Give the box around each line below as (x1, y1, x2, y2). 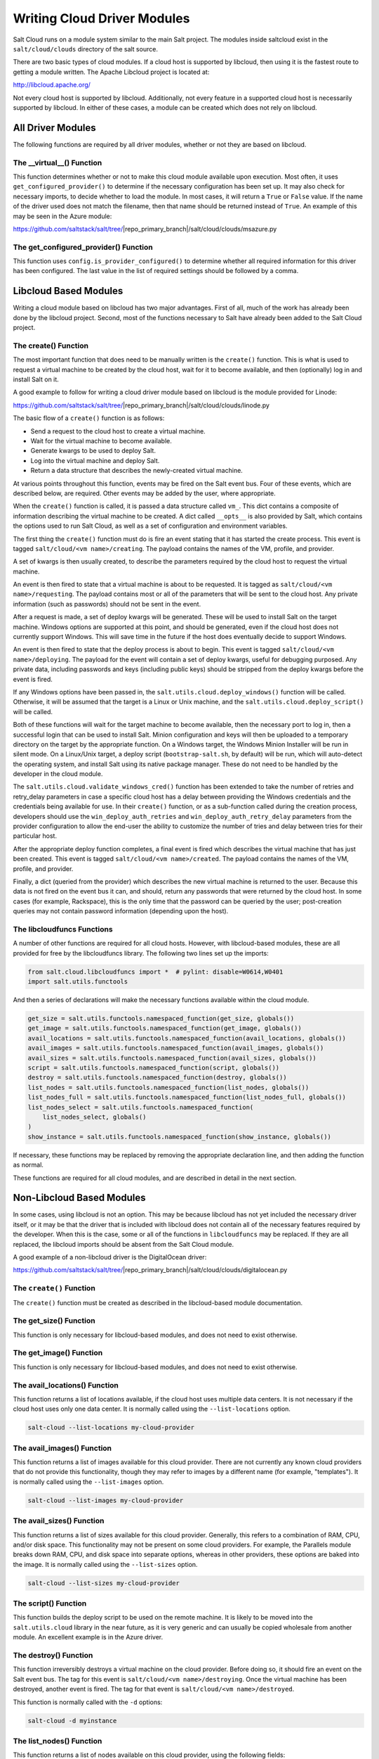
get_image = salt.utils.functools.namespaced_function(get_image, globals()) (27, 1024, 302, 1032)
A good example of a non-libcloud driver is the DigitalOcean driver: (13, 1252, 207, 1261)
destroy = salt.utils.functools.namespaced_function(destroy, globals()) (27, 1074, 287, 1081)
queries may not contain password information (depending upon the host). (13, 907, 229, 915)
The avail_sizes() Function (13, 1516, 105, 1526)
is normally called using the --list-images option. (13, 1478, 164, 1486)
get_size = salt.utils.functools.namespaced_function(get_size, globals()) (27, 1015, 295, 1023)
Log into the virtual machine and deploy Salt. (30, 456, 160, 464)
